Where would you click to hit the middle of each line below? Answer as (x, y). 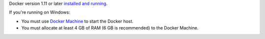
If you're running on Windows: (40, 13)
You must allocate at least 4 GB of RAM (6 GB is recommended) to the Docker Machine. (110, 28)
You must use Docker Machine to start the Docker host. (77, 21)
